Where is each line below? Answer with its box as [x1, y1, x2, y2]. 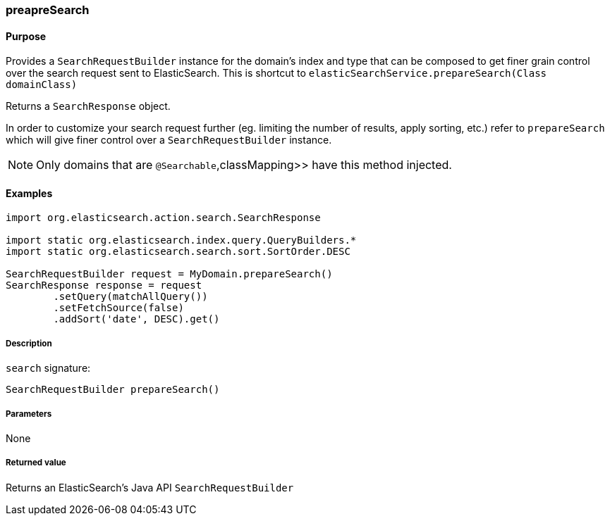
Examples [6, 187, 53, 199]
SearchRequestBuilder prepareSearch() [6, 384, 220, 396]
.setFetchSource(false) [53, 302, 184, 314]
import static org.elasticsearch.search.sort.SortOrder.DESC [6, 246, 350, 258]
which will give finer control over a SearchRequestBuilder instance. [6, 134, 332, 146]
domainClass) [6, 79, 78, 91]
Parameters [6, 408, 52, 419]
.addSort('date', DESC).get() [53, 313, 220, 325]
